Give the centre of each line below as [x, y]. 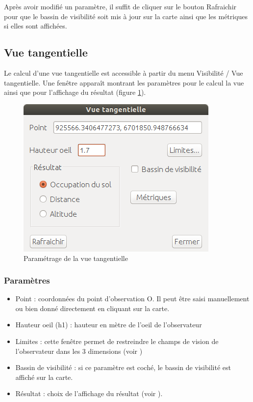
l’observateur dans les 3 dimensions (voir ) [79, 351]
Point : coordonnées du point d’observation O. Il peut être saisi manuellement [132, 299]
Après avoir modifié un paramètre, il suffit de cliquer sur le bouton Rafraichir [120, 6]
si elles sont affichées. [36, 26]
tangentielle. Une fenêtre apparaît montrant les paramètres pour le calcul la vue [124, 82]
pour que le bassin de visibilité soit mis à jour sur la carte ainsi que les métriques [126, 16]
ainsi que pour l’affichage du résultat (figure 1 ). [75, 92]
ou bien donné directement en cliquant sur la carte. [92, 308]
